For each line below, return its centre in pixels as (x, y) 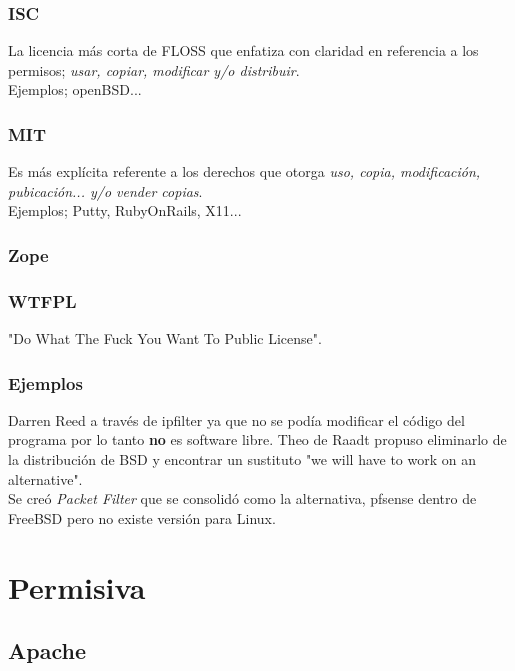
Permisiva (77, 586)
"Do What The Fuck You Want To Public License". (165, 338)
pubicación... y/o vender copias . (105, 190)
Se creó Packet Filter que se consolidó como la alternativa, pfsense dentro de (242, 498)
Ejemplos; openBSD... (75, 89)
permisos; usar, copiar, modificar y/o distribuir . (154, 69)
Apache (47, 650)
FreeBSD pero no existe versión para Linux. (142, 517)
